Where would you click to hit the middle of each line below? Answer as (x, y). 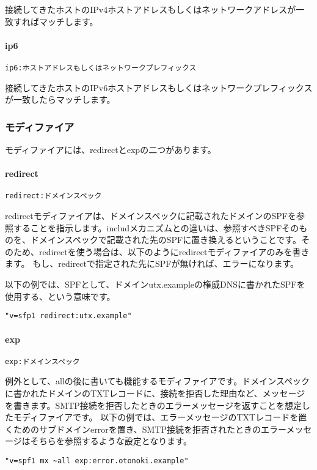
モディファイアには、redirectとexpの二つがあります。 (111, 150)
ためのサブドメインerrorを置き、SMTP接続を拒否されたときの (137, 429)
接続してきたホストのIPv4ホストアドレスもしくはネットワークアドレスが (151, 9)
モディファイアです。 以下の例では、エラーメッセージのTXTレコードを (156, 417)
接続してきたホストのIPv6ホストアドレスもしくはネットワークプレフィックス (159, 87)
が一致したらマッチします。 (60, 99)
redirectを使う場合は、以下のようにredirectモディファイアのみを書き (174, 251)
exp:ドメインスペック (42, 361)
